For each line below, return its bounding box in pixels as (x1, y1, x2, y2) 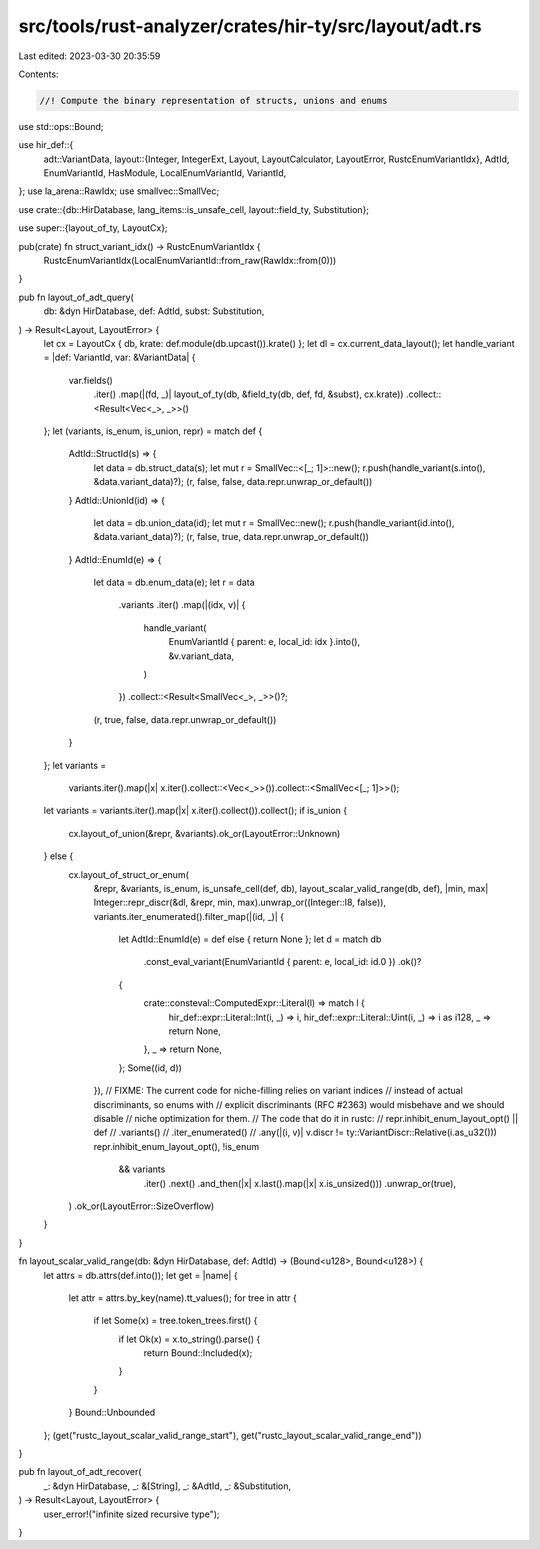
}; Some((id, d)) (118, 1061, 182, 1074)
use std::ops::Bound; (18, 120, 104, 132)
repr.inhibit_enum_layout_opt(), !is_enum (93, 1140, 260, 1152)
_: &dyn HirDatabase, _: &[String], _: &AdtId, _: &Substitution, (43, 1480, 292, 1492)
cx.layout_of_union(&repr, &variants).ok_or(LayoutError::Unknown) (68, 827, 341, 839)
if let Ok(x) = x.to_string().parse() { (118, 1333, 261, 1345)
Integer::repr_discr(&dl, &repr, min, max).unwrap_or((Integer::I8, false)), (93, 896, 387, 909)
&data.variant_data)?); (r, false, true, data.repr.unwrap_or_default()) (93, 531, 370, 543)
